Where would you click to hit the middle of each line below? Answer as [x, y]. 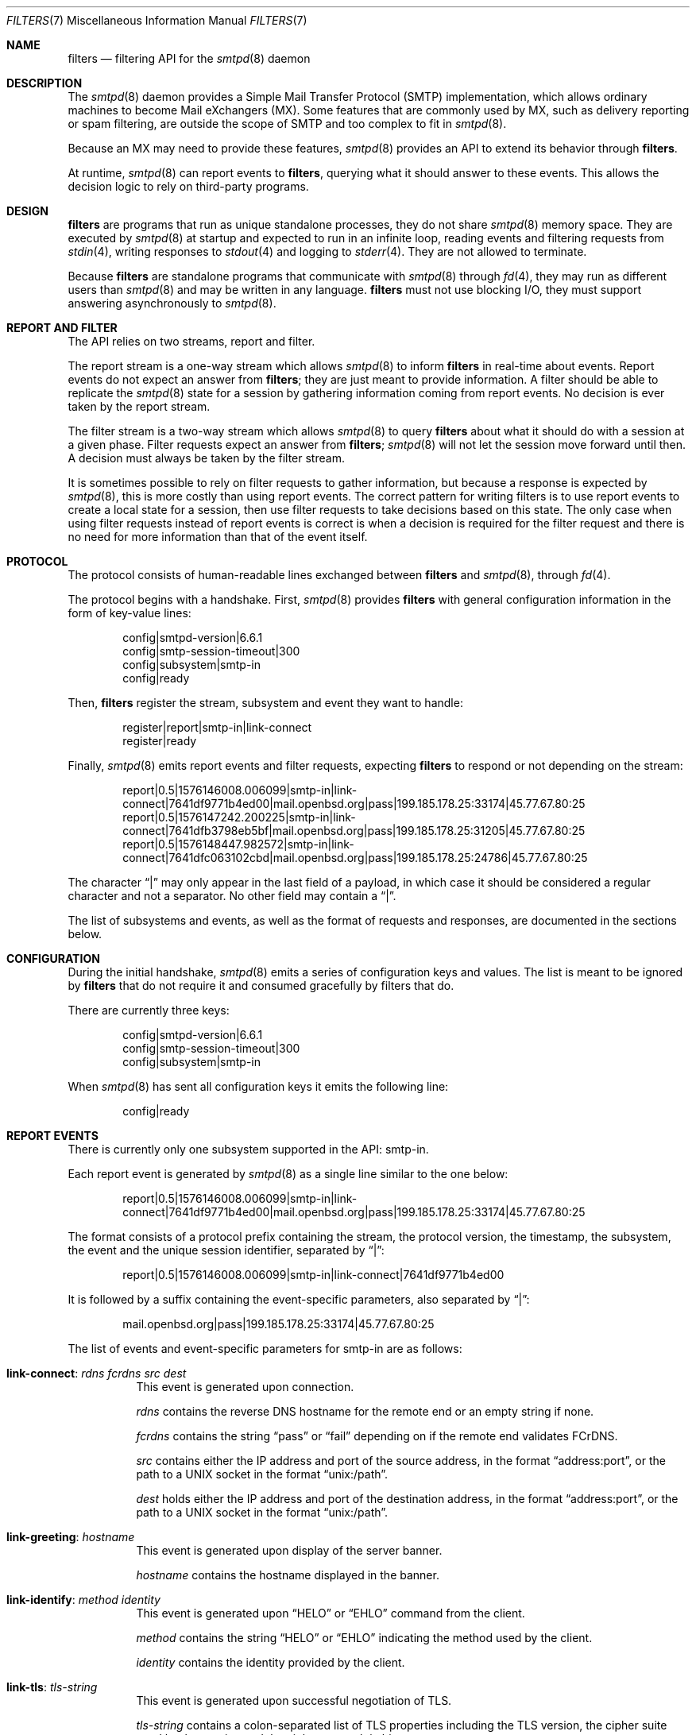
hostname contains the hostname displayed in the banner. [288, 1575]
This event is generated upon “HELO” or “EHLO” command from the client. [331, 1613]
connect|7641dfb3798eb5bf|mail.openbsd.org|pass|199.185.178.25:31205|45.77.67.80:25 [354, 831]
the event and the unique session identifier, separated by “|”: [226, 1250]
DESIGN [27, 211]
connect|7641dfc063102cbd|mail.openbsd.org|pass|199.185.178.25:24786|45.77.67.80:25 [355, 858]
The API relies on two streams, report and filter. [191, 341]
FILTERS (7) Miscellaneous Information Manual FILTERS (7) [157, 20]
